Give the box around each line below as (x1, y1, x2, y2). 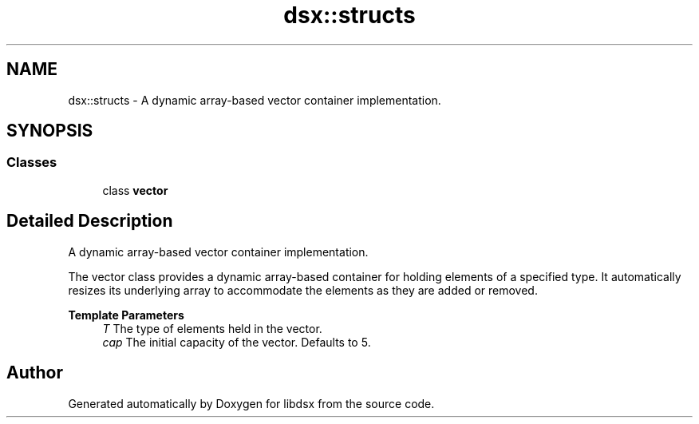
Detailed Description (6, 211, 173, 232)
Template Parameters (68, 307, 184, 322)
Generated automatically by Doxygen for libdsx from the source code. (68, 396, 435, 410)
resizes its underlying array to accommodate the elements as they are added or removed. (68, 283, 538, 297)
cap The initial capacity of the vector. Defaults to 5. (102, 335, 371, 349)
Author (6, 363, 63, 383)
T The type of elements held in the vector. (102, 321, 322, 335)
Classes (6, 154, 57, 171)
